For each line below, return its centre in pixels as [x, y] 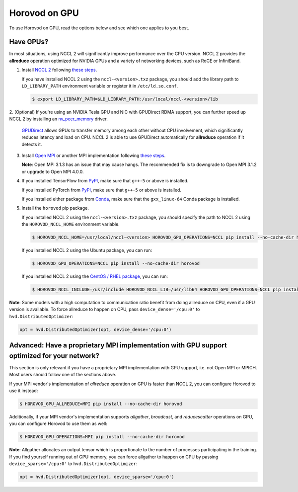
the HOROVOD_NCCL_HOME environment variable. [71, 224]
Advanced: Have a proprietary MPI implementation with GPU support [118, 345]
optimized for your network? [54, 356]
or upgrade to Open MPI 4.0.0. [53, 171]
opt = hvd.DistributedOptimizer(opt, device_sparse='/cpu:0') [97, 477]
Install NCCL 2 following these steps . [59, 70]
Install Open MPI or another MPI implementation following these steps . [94, 155]
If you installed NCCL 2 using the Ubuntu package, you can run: [87, 250]
